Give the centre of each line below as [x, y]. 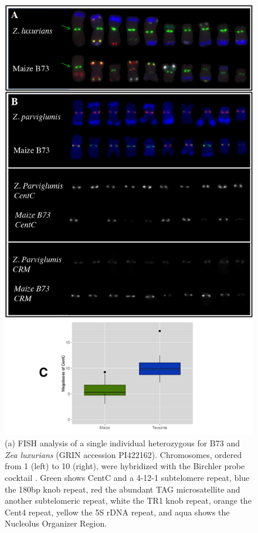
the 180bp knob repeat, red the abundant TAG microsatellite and [123, 489]
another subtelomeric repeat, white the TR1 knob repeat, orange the [128, 500]
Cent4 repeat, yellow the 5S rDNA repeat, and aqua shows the [117, 512]
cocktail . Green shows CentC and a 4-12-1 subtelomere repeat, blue [127, 478]
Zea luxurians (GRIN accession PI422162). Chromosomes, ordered [123, 454]
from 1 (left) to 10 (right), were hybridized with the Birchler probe [125, 466]
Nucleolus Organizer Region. [56, 523]
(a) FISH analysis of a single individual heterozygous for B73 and [122, 443]
